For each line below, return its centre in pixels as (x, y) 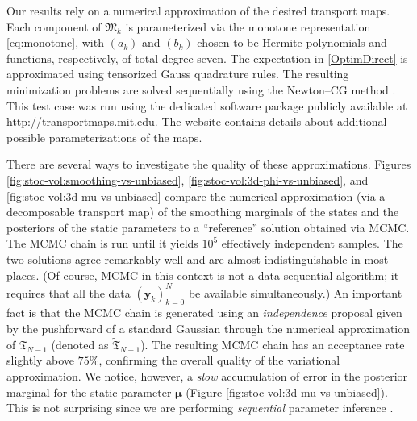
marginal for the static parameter (89, 392)
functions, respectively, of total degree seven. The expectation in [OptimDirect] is (207, 58)
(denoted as (80, 344)
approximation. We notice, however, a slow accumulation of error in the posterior (207, 375)
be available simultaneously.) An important (295, 292)
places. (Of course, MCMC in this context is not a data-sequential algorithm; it (203, 275)
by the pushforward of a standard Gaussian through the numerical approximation (208, 328)
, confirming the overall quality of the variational (219, 360)
